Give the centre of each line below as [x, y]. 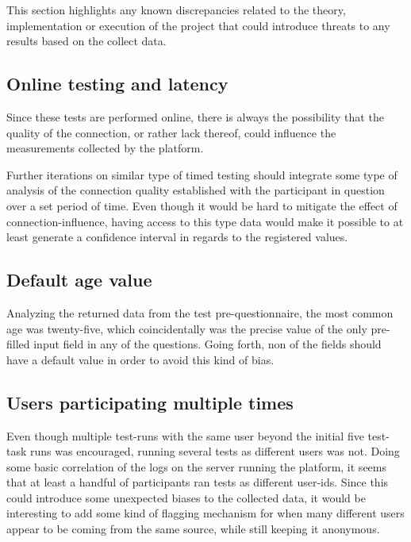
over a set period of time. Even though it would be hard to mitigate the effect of [202, 205]
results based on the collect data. [86, 41]
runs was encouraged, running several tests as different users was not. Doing [215, 451]
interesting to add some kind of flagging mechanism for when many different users [205, 513]
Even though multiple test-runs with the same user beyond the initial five [185, 435]
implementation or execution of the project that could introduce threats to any [198, 25]
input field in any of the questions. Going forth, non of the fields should [207, 344]
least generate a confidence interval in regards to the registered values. [177, 237]
